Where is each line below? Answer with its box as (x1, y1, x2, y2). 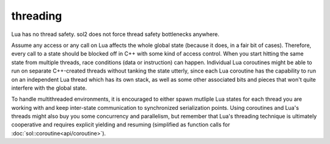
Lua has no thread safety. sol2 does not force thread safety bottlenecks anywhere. (11, 31, 219, 38)
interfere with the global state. (11, 84, 87, 92)
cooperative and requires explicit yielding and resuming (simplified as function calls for (11, 121, 230, 128)
